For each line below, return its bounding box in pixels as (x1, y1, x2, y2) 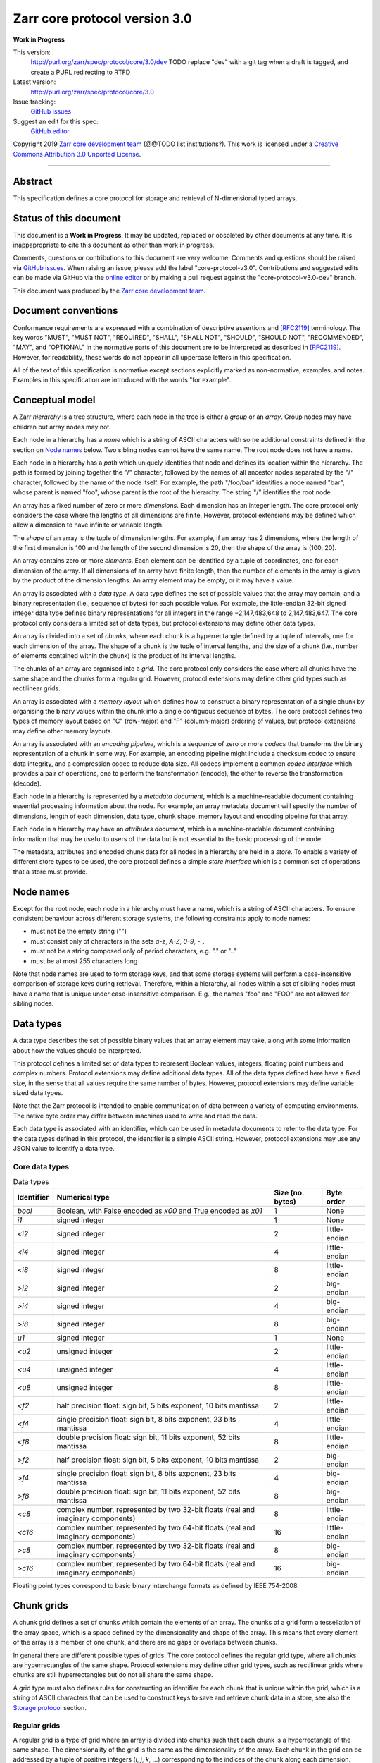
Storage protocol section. (13, 1703, 87, 1712)
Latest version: (13, 78, 56, 86)
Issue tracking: (13, 97, 56, 106)
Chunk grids (13, 1599, 68, 1611)
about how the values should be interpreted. (13, 1046, 141, 1054)
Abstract (13, 175, 53, 187)
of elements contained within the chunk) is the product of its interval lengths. (13, 651, 236, 659)
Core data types (13, 1161, 70, 1171)
